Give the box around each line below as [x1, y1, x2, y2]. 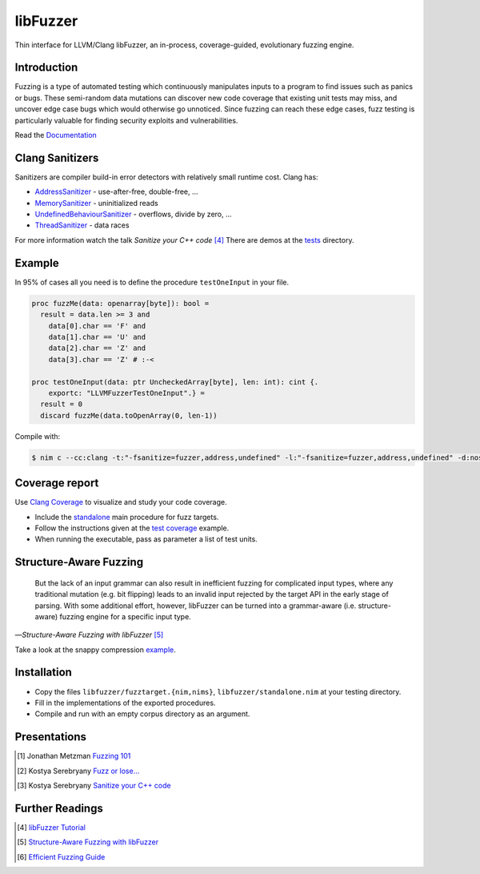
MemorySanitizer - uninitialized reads [34, 198, 159, 207]
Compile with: [14, 431, 61, 441]
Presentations [14, 730, 87, 744]
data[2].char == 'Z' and [48, 344, 146, 352]
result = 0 [40, 400, 83, 409]
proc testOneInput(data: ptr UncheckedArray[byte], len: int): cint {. [31, 377, 319, 386]
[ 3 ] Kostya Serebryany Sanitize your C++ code [17, 781, 171, 791]
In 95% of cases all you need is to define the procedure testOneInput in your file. [14, 277, 290, 287]
